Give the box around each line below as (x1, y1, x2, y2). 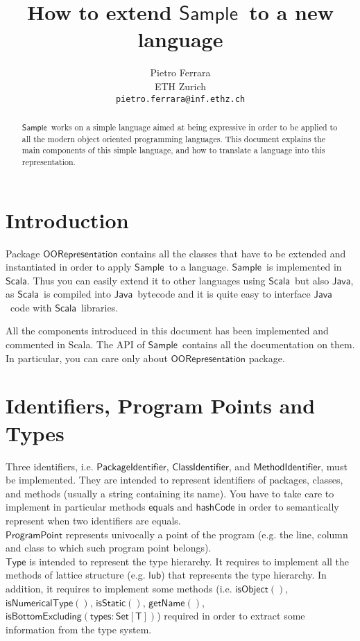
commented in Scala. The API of (6, 337, 145, 352)
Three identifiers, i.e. (6, 459, 94, 473)
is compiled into (44, 287, 111, 301)
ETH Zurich (154, 78, 207, 93)
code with (10, 300, 52, 314)
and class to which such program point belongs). (6, 540, 212, 555)
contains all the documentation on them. (182, 337, 355, 352)
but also (295, 273, 329, 287)
